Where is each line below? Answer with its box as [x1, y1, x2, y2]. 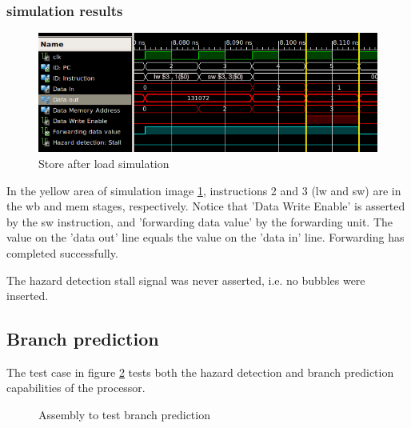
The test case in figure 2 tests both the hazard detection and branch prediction [6, 363, 394, 380]
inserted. [6, 287, 49, 304]
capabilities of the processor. [6, 379, 146, 396]
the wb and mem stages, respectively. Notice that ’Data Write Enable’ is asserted [6, 198, 405, 214]
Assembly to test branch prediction [38, 406, 210, 423]
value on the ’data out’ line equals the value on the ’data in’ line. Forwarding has [6, 229, 405, 246]
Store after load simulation [38, 154, 170, 171]
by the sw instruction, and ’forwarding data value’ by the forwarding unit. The [6, 213, 393, 230]
